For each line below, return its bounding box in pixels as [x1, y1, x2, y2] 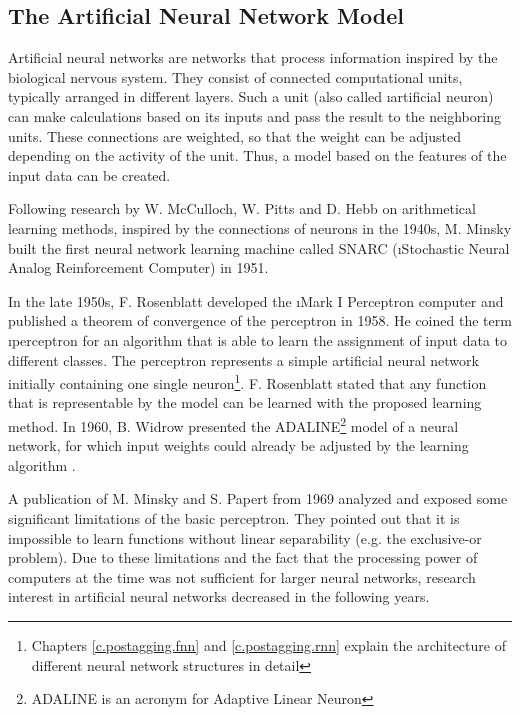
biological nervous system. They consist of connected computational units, [8, 66, 463, 87]
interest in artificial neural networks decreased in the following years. [8, 586, 430, 607]
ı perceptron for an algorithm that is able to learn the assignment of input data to [8, 329, 508, 350]
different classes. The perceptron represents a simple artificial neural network [8, 349, 479, 370]
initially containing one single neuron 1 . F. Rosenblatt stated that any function [8, 370, 487, 393]
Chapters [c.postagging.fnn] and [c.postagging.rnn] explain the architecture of [31, 634, 506, 655]
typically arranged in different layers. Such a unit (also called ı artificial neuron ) [8, 86, 494, 107]
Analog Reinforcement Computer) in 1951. [8, 257, 269, 278]
